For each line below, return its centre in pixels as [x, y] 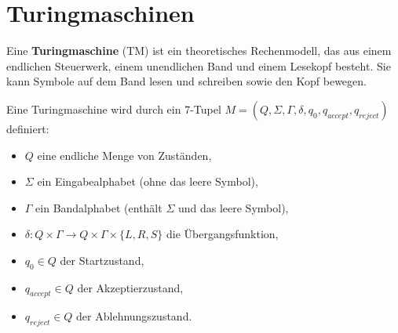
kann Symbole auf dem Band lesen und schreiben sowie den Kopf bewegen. [186, 81]
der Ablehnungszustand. [134, 316]
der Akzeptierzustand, [130, 287]
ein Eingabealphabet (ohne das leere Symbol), [148, 181]
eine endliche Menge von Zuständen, [124, 155]
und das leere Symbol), [233, 207]
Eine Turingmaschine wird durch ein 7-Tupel [114, 109]
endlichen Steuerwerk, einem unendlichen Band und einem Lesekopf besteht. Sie [199, 65]
